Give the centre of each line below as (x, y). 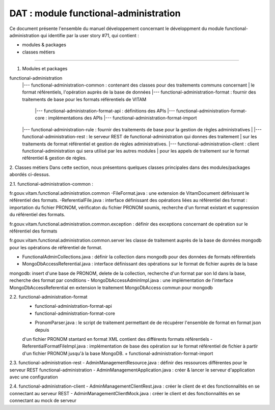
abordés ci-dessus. (30, 174)
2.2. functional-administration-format (48, 297)
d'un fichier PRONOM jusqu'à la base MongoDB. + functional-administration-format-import (118, 353)
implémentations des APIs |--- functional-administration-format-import (122, 118)
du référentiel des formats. (37, 215)
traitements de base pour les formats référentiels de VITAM (84, 99)
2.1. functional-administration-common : (51, 184)
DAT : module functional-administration (95, 13)
